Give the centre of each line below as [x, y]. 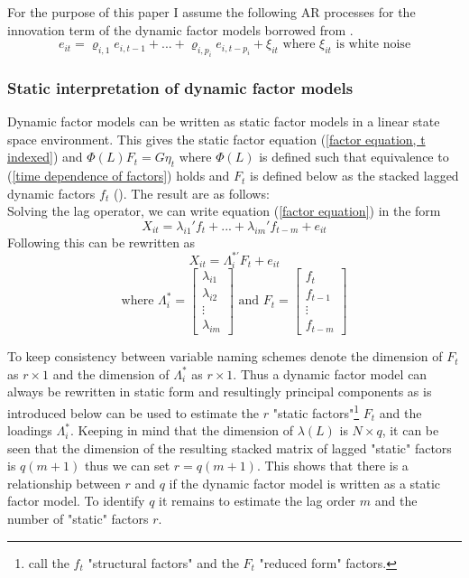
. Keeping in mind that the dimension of [181, 430]
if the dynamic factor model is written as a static [305, 483]
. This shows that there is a [332, 466]
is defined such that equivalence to [354, 157]
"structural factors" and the [163, 562]
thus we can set [127, 466]
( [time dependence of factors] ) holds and [119, 176]
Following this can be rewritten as [101, 242]
